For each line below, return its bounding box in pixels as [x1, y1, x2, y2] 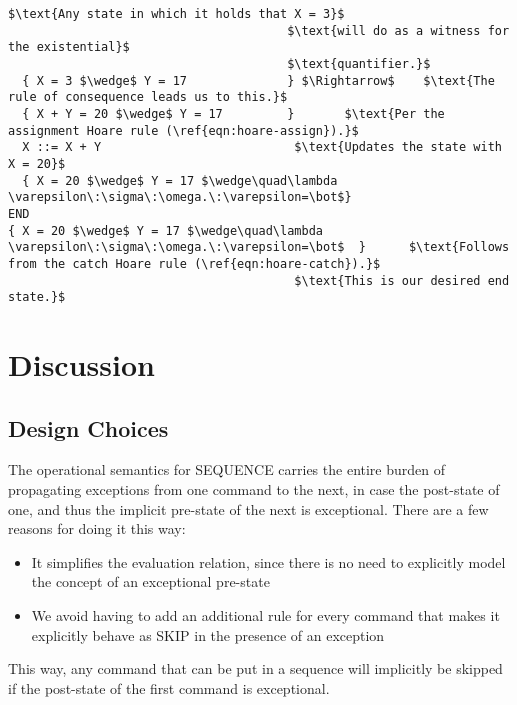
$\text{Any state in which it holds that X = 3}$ [8, 7, 345, 21]
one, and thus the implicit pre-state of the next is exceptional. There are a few [8, 498, 489, 519]
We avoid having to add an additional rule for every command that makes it [31, 604, 500, 625]
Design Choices [8, 412, 169, 443]
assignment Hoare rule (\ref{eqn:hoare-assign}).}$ [8, 123, 359, 138]
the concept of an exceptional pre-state [31, 571, 270, 592]
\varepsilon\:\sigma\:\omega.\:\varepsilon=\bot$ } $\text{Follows [8, 240, 510, 255]
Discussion [8, 344, 155, 384]
